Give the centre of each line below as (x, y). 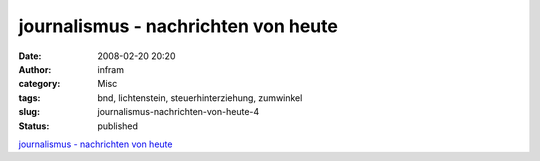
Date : (30, 56)
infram (111, 69)
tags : (29, 97)
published (118, 126)
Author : (35, 69)
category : (39, 84)
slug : (29, 112)
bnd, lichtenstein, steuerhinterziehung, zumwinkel (200, 97)
